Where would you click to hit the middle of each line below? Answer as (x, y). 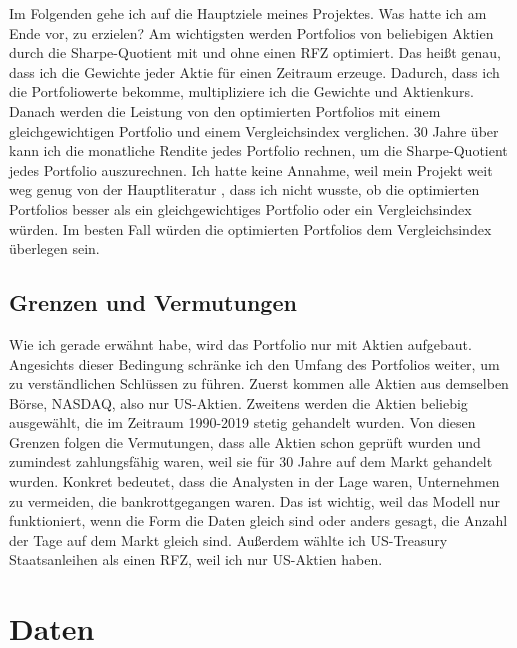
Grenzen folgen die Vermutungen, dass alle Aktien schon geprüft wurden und (245, 441)
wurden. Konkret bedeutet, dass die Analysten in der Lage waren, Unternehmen (254, 481)
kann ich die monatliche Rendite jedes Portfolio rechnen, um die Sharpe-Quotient (258, 150)
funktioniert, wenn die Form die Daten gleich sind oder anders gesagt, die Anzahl (258, 520)
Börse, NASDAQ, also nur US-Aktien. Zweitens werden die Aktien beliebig (238, 402)
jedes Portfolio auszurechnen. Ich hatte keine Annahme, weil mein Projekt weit (251, 169)
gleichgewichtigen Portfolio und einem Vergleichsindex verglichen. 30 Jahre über (254, 130)
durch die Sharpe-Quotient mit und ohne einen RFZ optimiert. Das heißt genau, (255, 52)
